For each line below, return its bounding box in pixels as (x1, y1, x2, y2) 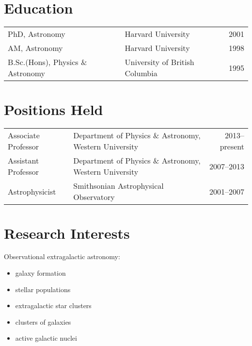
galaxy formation (15, 267, 66, 278)
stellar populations (15, 284, 71, 294)
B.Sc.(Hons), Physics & (8, 56, 87, 68)
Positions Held (4, 99, 103, 119)
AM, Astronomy (8, 42, 63, 54)
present (220, 141, 244, 152)
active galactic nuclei (15, 333, 77, 343)
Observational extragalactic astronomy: (4, 251, 120, 262)
